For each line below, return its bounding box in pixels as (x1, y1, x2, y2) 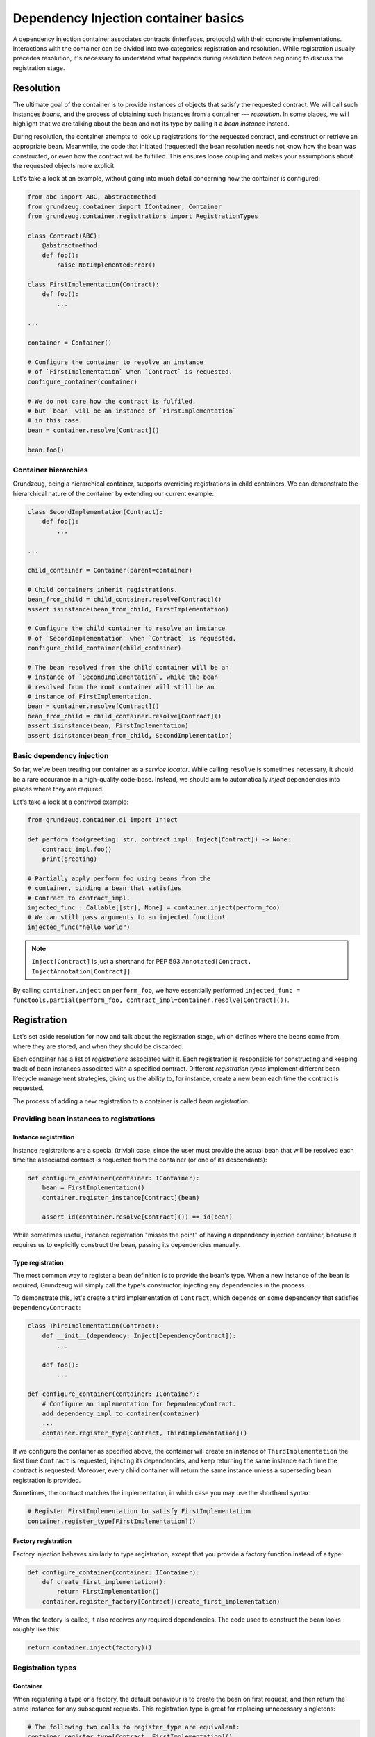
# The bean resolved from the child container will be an (27, 664, 229, 671)
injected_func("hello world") (27, 923, 131, 931)
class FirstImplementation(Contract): (27, 280, 160, 288)
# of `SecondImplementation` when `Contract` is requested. (27, 634, 237, 642)
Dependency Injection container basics (12, 10, 244, 26)
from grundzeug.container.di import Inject (27, 816, 178, 824)
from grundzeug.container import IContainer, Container (27, 202, 222, 211)
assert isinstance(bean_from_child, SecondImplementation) (27, 732, 233, 739)
